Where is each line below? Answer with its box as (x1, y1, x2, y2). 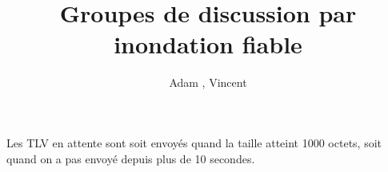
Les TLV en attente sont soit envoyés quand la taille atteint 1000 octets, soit (6, 134, 382, 150)
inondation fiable (114, 28, 302, 61)
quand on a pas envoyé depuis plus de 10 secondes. (6, 150, 255, 166)
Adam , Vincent (169, 74, 247, 91)
